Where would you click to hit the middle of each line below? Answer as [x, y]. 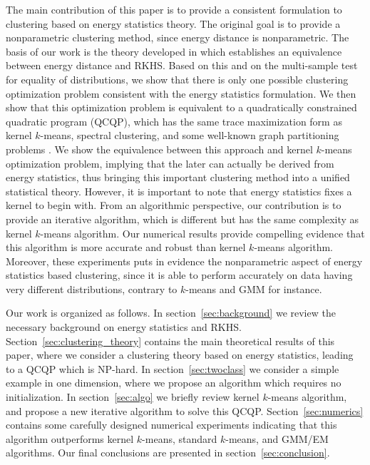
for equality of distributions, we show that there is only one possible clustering [177, 79]
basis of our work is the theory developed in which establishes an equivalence [174, 51]
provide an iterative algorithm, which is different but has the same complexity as [183, 219]
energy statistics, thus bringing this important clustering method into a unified [178, 177]
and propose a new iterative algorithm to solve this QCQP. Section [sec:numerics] [185, 410]
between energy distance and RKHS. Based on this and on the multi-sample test [182, 65]
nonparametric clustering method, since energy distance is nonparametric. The [178, 37]
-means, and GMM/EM [277, 438]
